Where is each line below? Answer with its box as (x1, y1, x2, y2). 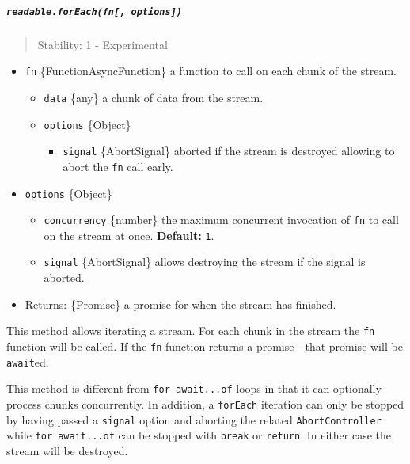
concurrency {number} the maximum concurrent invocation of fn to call (44, 211, 399, 228)
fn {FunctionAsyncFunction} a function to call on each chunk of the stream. (25, 63, 397, 79)
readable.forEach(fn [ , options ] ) (6, 6, 182, 17)
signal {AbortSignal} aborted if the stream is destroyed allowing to (63, 143, 395, 159)
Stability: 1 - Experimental (37, 36, 168, 52)
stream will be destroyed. (6, 442, 128, 458)
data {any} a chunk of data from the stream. (44, 89, 264, 105)
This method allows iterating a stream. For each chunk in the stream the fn (6, 322, 375, 339)
